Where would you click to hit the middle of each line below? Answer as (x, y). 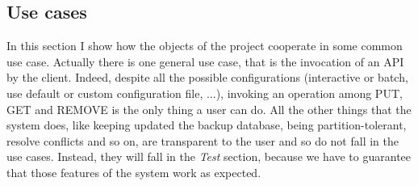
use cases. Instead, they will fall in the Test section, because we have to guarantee (209, 156)
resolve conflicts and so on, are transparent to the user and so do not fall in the (203, 140)
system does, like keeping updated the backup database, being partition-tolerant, (207, 125)
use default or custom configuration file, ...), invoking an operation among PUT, (205, 93)
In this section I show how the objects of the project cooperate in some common (205, 46)
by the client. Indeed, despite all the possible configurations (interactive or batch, (207, 77)
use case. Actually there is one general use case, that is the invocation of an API (205, 61)
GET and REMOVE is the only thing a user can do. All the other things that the (209, 109)
